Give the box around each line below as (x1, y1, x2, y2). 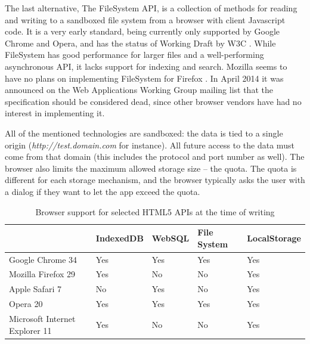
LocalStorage (247, 231, 301, 244)
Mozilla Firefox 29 (9, 268, 76, 280)
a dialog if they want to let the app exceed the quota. (5, 185, 200, 197)
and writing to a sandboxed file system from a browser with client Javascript (5, 13, 286, 26)
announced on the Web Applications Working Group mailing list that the (5, 83, 273, 96)
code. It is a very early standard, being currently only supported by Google (5, 25, 280, 38)
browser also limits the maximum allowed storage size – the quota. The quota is (5, 162, 297, 174)
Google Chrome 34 (9, 253, 77, 265)
